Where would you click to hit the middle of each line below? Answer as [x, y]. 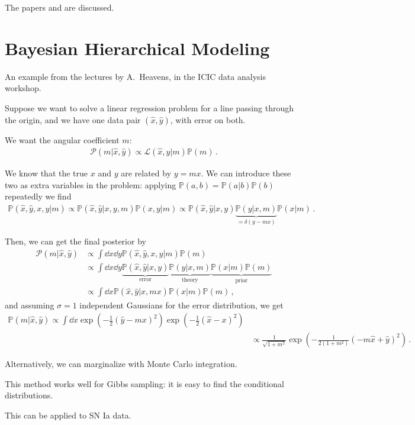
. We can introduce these [246, 173]
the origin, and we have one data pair [73, 119]
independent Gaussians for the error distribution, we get [181, 305]
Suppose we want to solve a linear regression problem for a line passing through [149, 107]
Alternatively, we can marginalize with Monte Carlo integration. [121, 364]
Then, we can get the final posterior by [75, 241]
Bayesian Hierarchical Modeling [137, 48]
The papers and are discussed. [59, 7]
